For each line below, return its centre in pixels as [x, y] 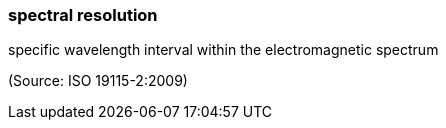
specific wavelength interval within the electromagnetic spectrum [223, 50]
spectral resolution [83, 15]
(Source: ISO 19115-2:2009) [98, 81]
